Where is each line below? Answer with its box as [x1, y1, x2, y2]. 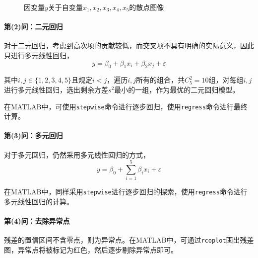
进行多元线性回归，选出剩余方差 [4, 84, 108, 94]
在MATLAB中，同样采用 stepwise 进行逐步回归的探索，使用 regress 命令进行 [4, 186, 248, 197]
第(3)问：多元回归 [4, 130, 63, 141]
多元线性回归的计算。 [4, 196, 73, 206]
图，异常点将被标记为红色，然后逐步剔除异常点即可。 [4, 245, 178, 255]
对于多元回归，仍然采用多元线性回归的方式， [4, 149, 150, 160]
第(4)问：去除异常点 [4, 216, 70, 226]
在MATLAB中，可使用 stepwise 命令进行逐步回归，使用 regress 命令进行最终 [4, 101, 248, 111]
